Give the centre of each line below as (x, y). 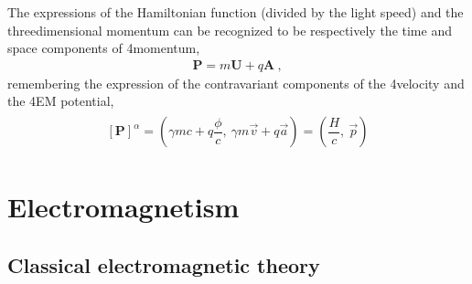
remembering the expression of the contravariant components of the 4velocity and (236, 83)
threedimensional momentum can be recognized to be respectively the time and (230, 30)
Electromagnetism (123, 207)
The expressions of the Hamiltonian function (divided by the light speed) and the (236, 12)
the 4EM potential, (61, 101)
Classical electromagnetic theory (164, 264)
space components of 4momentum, (104, 48)
